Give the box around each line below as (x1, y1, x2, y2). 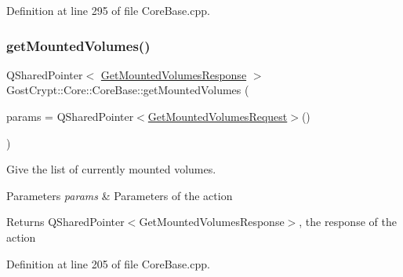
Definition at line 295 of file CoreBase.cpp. (6, 2, 210, 18)
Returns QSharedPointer (6, 213, 125, 230)
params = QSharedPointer (6, 108, 134, 124)
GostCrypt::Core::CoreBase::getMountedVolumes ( (6, 82, 249, 98)
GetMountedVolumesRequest (147, 108, 288, 124)
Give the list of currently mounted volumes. (6, 161, 216, 177)
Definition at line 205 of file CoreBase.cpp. (6, 255, 210, 272)
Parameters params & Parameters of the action (6, 187, 233, 203)
